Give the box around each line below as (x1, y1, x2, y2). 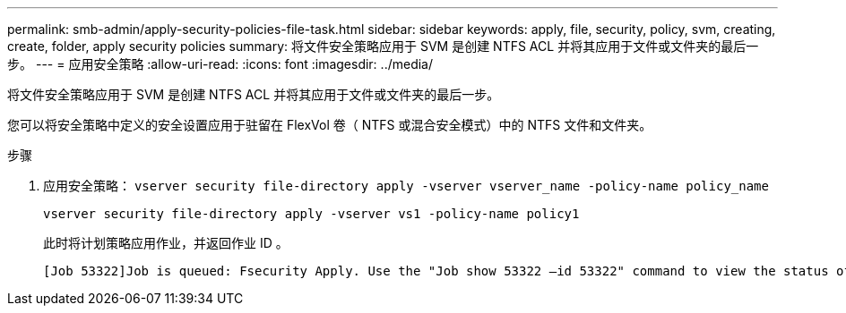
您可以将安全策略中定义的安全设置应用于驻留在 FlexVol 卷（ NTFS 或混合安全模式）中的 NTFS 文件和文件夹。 (7, 117, 652, 132)
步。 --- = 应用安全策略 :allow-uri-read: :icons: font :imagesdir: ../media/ (7, 56, 434, 72)
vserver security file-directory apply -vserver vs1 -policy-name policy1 (43, 207, 580, 221)
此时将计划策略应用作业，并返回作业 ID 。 (43, 235, 289, 250)
